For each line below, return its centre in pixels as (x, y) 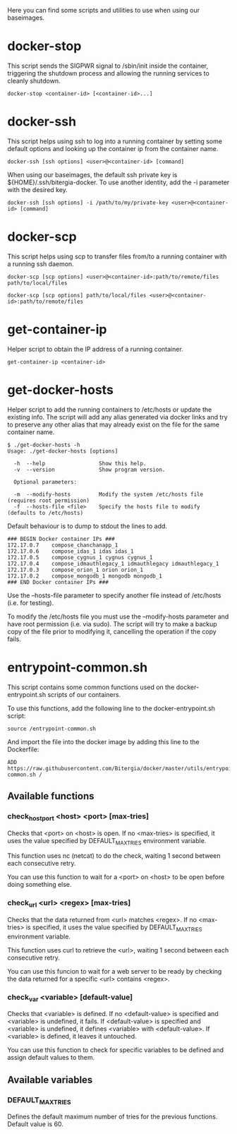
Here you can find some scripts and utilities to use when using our (103, 10)
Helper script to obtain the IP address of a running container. (95, 349)
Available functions (51, 796)
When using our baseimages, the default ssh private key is (92, 174)
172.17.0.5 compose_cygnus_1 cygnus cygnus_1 (80, 557)
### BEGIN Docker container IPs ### (61, 539)
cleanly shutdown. (34, 80)
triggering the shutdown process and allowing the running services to (108, 73)
